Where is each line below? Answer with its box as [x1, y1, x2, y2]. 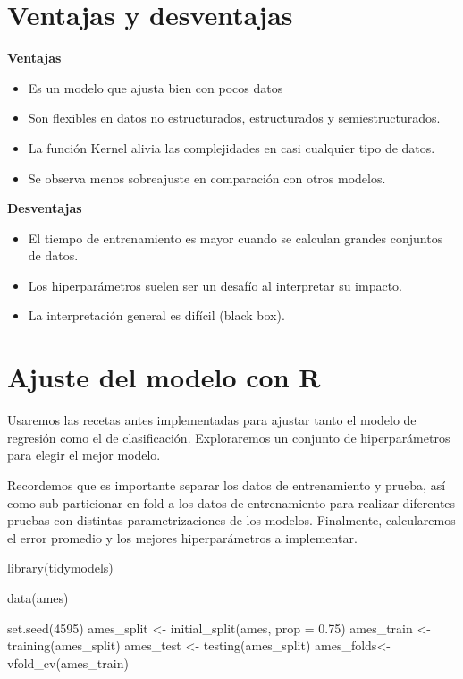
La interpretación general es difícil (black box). [28, 306, 285, 325]
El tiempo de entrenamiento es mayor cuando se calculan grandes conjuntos [28, 228, 443, 247]
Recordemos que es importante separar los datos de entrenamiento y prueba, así [7, 475, 446, 494]
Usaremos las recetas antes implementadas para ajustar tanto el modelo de [7, 411, 417, 429]
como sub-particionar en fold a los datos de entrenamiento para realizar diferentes [7, 493, 456, 512]
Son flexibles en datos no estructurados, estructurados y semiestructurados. [28, 108, 441, 127]
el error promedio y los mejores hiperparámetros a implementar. [7, 528, 358, 547]
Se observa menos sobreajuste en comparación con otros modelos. [28, 168, 386, 187]
